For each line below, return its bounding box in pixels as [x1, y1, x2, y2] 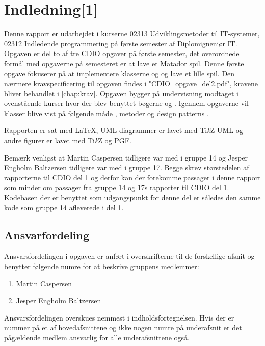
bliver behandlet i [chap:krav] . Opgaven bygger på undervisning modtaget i [4, 88, 238, 98]
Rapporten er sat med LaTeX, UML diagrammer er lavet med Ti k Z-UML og [4, 125, 243, 136]
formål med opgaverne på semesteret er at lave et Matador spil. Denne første [4, 58, 244, 68]
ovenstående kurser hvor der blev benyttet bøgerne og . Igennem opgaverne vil [4, 98, 249, 109]
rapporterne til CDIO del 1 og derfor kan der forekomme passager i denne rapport [4, 172, 261, 182]
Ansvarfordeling [4, 227, 90, 243]
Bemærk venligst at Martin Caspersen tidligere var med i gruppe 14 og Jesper [4, 152, 248, 163]
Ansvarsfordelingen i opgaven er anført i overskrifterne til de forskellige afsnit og [4, 251, 255, 261]
